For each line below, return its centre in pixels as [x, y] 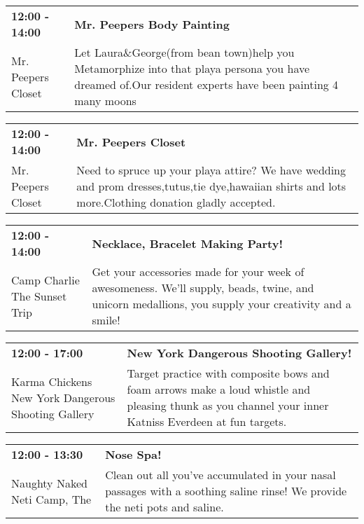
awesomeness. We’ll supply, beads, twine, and [203, 288]
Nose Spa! [133, 454]
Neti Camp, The [51, 499]
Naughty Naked [49, 483]
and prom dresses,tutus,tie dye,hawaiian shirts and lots [211, 186]
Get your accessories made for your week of [198, 271]
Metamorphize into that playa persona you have [192, 68]
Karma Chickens [52, 381]
